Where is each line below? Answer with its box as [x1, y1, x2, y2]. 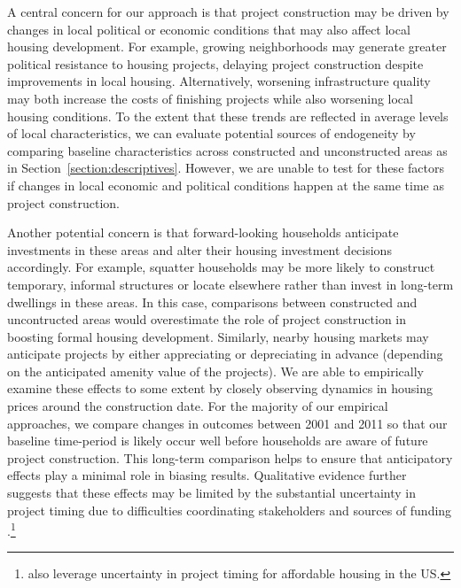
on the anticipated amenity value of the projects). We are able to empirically [7, 361, 424, 380]
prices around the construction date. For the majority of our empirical [7, 397, 388, 415]
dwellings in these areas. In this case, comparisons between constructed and [7, 292, 418, 311]
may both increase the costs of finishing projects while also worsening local [7, 89, 413, 107]
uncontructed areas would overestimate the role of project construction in [7, 310, 407, 329]
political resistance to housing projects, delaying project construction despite [7, 54, 424, 73]
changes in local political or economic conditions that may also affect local [7, 19, 410, 38]
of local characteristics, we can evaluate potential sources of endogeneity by [7, 124, 416, 143]
